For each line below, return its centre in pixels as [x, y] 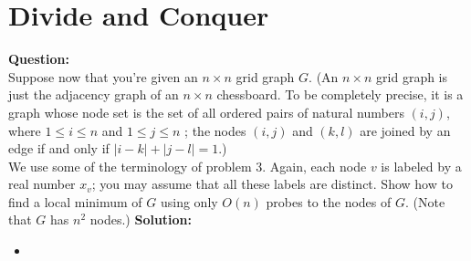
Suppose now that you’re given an [103, 76]
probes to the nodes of [329, 201]
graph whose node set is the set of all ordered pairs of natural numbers [206, 112]
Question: [39, 59]
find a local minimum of [75, 201]
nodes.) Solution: [141, 219]
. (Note [425, 201]
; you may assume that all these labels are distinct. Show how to [272, 184]
